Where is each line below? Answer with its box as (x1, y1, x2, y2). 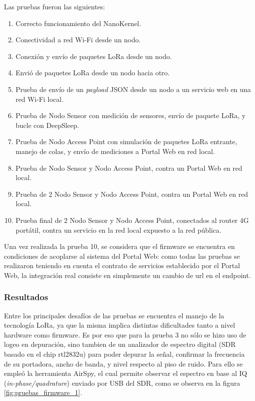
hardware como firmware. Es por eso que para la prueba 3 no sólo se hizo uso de (4, 329, 246, 339)
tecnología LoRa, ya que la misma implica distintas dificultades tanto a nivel (4, 320, 235, 330)
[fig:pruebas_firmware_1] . (4, 387, 82, 398)
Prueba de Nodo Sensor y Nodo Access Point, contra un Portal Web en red (15, 162, 243, 173)
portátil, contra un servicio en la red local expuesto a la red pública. (15, 224, 222, 235)
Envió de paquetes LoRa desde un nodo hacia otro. (15, 67, 170, 78)
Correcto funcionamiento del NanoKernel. (15, 18, 141, 28)
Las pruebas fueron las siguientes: (4, 1, 105, 11)
